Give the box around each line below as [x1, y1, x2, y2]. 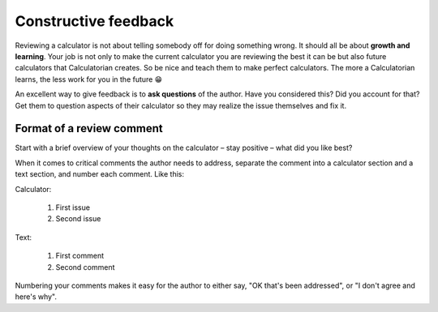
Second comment [55, 262, 115, 271]
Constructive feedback [15, 12, 174, 30]
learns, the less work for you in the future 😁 [15, 74, 162, 84]
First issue [55, 203, 91, 212]
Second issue [55, 214, 101, 224]
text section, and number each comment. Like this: [15, 169, 185, 179]
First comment [55, 251, 105, 261]
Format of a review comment [15, 122, 164, 135]
